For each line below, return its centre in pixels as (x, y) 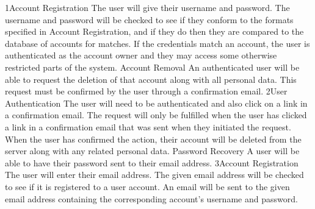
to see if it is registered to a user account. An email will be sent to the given (147, 186)
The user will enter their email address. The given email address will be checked (154, 175)
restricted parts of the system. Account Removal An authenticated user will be (152, 67)
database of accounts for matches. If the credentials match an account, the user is (157, 43)
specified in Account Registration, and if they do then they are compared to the (154, 31)
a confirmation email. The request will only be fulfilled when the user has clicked (156, 115)
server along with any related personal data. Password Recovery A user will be (152, 151)
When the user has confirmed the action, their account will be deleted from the (153, 139)
